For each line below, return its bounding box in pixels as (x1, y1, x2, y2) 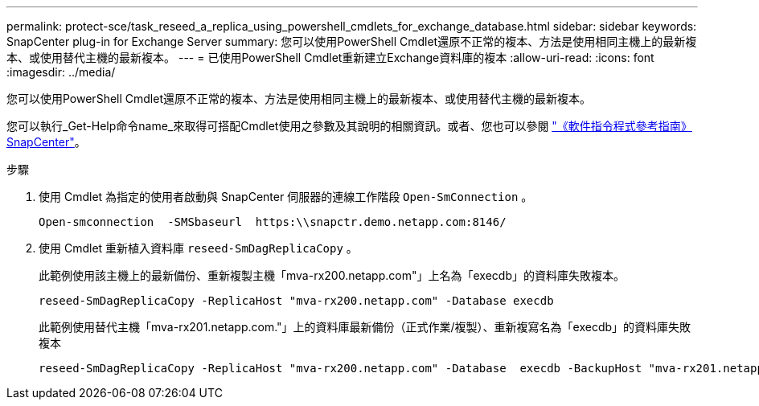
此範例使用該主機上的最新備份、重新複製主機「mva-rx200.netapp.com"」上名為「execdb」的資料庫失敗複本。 (39, 269, 625, 282)
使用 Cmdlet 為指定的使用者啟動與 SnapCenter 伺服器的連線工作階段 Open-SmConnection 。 (39, 190, 533, 203)
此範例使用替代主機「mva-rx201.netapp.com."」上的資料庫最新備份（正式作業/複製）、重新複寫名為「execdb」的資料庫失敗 (39, 320, 691, 334)
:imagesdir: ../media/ (6, 65, 116, 79)
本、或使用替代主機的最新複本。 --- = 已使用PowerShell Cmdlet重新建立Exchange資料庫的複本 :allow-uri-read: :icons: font (6, 51, 654, 64)
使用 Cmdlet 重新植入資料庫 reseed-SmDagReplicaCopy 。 (39, 241, 358, 255)
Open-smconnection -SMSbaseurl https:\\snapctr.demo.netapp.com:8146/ (39, 215, 507, 228)
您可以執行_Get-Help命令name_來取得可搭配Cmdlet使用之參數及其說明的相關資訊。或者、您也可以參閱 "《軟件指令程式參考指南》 (6, 119, 692, 133)
